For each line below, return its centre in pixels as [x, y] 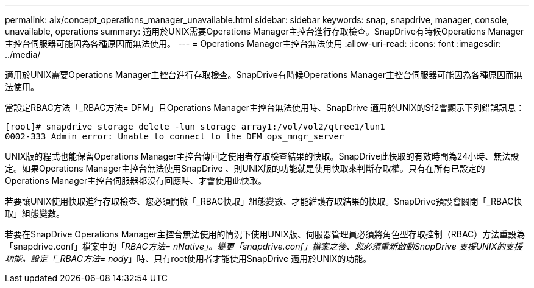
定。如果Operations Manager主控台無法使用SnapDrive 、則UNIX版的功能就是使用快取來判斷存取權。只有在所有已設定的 [245, 168]
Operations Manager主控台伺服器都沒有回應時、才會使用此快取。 [136, 181]
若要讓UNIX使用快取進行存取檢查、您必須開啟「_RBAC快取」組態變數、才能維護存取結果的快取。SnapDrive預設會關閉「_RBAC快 [264, 201]
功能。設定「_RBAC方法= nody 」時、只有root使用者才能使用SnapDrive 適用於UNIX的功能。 [188, 258]
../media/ [23, 54]
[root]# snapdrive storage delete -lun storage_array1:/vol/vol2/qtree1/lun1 [195, 127]
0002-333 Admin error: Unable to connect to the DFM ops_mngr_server [175, 136]
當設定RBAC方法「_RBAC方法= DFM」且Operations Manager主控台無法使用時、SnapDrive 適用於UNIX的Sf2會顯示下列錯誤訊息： [265, 107]
